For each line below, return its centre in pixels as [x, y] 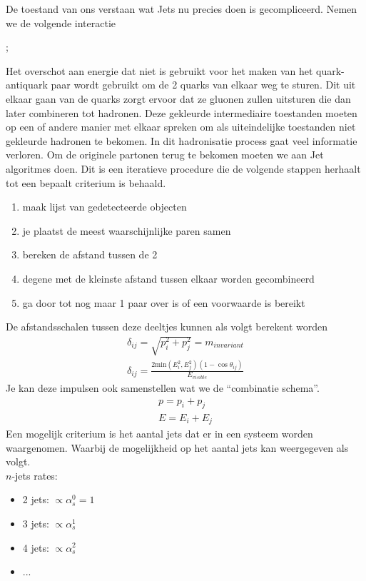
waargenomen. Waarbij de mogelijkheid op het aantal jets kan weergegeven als [177, 447]
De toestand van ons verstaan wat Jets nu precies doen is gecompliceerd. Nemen [182, 9]
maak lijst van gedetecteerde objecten [105, 207]
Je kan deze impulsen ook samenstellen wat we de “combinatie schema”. [163, 388]
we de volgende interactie [61, 22]
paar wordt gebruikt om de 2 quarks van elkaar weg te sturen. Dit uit [203, 85]
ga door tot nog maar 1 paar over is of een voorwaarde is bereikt [164, 302]
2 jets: [36, 499]
